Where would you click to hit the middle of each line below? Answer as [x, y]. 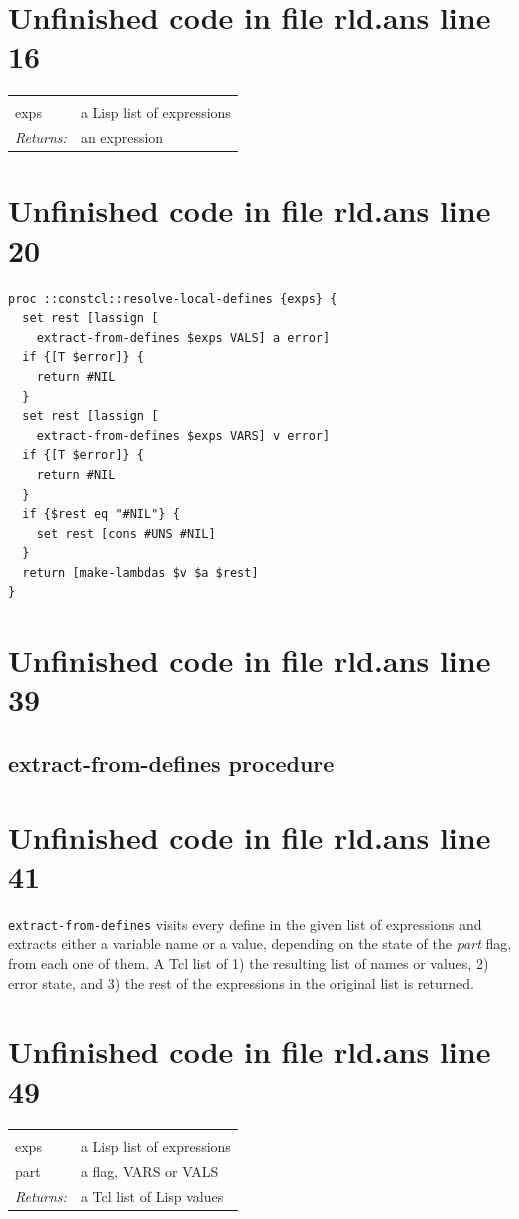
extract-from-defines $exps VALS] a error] [183, 337]
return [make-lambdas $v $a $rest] [140, 572]
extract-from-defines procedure [171, 763]
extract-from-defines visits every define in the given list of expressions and [245, 923]
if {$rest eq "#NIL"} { [101, 514]
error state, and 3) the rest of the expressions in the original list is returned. [241, 982]
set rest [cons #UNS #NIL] [126, 533]
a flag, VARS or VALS [149, 1171]
